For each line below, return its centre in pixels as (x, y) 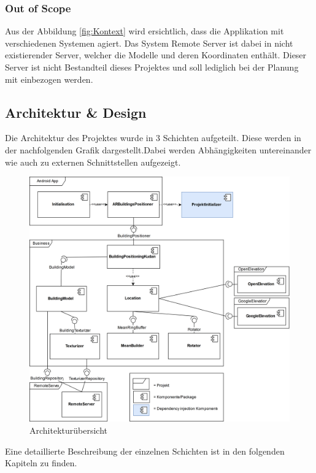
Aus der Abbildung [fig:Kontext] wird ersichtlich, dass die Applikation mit (145, 31)
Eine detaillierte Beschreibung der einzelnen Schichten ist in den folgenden (145, 451)
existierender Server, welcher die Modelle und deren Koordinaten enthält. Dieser (156, 55)
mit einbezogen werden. (49, 79)
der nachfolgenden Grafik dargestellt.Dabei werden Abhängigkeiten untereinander (158, 149)
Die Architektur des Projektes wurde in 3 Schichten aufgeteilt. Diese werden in (153, 138)
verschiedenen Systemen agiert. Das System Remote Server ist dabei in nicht (149, 43)
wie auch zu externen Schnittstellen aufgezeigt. (93, 162)
